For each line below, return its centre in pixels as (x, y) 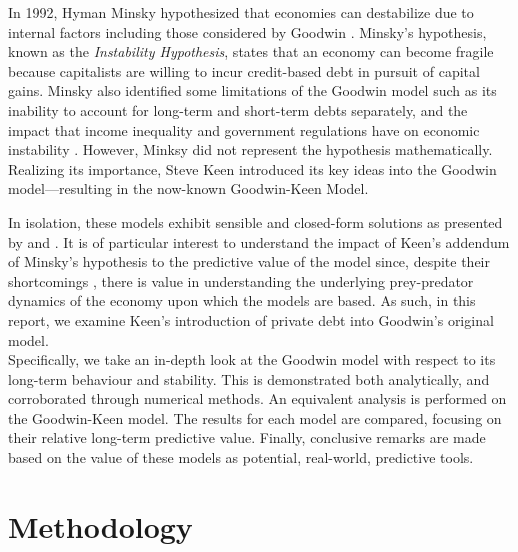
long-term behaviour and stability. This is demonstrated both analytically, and (249, 378)
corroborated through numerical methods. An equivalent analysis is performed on (257, 398)
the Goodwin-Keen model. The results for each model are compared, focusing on (255, 417)
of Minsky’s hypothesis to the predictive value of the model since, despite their (249, 261)
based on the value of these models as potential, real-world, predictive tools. (241, 457)
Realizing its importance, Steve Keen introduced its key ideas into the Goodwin (252, 168)
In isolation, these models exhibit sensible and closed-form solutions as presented (255, 221)
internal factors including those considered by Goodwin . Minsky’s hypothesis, (247, 31)
